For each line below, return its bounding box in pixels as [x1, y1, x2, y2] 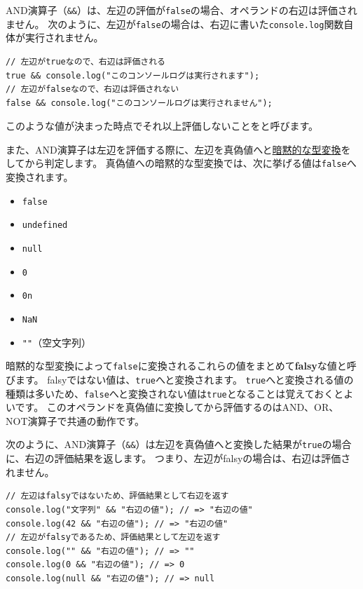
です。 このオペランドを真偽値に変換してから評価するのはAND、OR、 [15, 400, 339, 414]
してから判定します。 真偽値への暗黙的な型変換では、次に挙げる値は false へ [6, 156, 357, 170]
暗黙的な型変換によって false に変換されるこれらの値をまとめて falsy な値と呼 [6, 358, 357, 373]
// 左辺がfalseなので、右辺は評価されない [6, 84, 179, 95]
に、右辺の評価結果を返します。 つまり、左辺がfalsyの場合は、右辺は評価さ [6, 451, 351, 466]
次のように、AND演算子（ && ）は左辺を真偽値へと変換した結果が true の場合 [6, 437, 352, 452]
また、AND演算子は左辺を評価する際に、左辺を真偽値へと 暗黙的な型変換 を [6, 142, 351, 156]
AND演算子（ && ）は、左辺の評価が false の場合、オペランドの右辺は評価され [6, 3, 357, 17]
